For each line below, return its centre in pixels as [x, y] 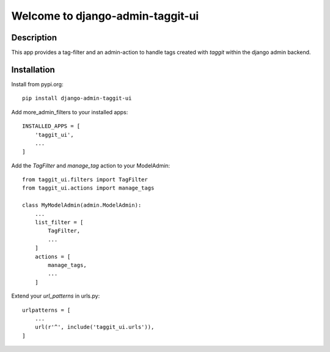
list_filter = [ [59, 222]
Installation [33, 69]
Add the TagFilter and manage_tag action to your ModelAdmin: [91, 166]
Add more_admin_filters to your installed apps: [70, 112]
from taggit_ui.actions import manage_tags [88, 188]
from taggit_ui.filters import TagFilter [85, 180]
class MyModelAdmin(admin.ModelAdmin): [82, 205]
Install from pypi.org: [37, 84]
